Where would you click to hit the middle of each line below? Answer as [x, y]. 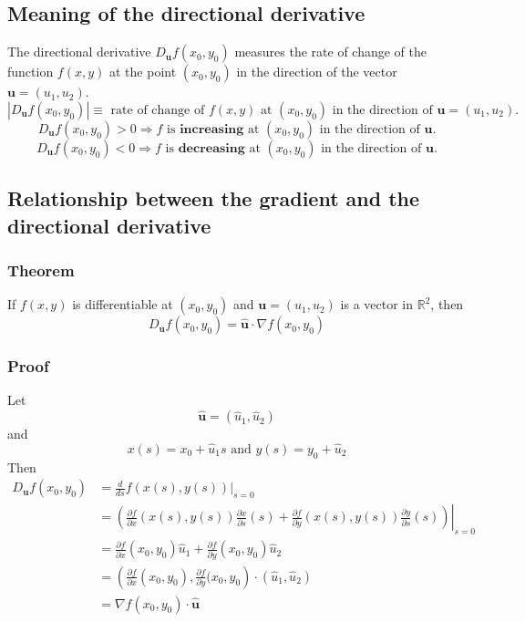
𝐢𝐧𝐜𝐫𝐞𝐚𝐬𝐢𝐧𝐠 [212, 129]
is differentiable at [123, 304]
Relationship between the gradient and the [214, 198]
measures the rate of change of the [330, 52]
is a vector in [377, 304]
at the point [143, 72]
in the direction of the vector [317, 72]
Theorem [41, 270]
